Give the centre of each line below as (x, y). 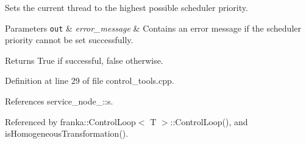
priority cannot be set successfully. (69, 40)
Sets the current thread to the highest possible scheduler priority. (126, 7)
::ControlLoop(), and (209, 121)
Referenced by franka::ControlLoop (70, 121)
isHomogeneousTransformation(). (67, 133)
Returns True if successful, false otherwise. (84, 60)
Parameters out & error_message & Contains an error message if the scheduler (153, 28)
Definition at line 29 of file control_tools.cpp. (90, 81)
